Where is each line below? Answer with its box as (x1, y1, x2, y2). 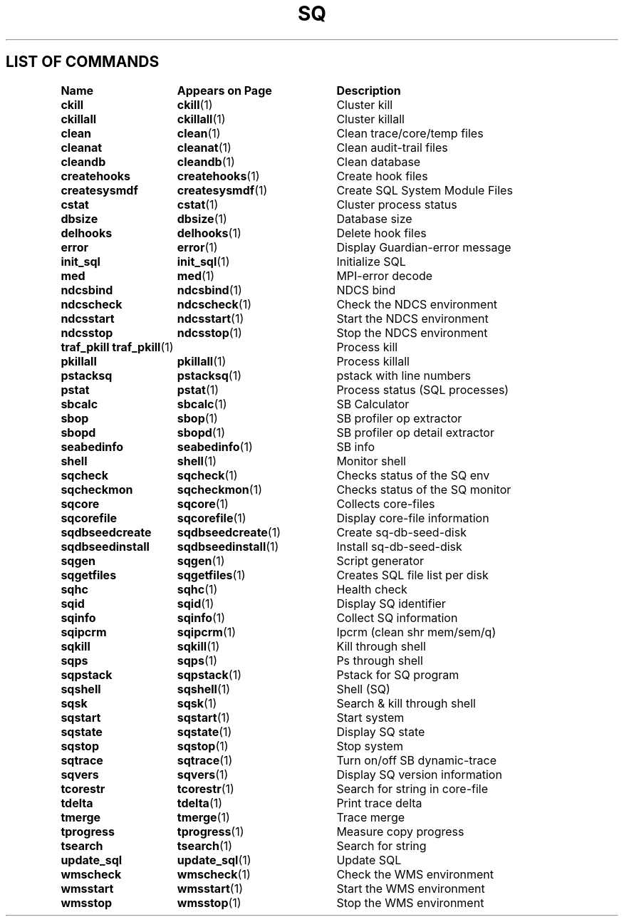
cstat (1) (177, 197, 219, 212)
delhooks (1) (177, 225, 241, 240)
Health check (336, 581, 407, 596)
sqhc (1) (177, 581, 218, 596)
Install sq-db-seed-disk (336, 539, 462, 554)
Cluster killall (336, 111, 405, 126)
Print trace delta (336, 795, 422, 810)
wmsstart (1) (177, 881, 244, 896)
